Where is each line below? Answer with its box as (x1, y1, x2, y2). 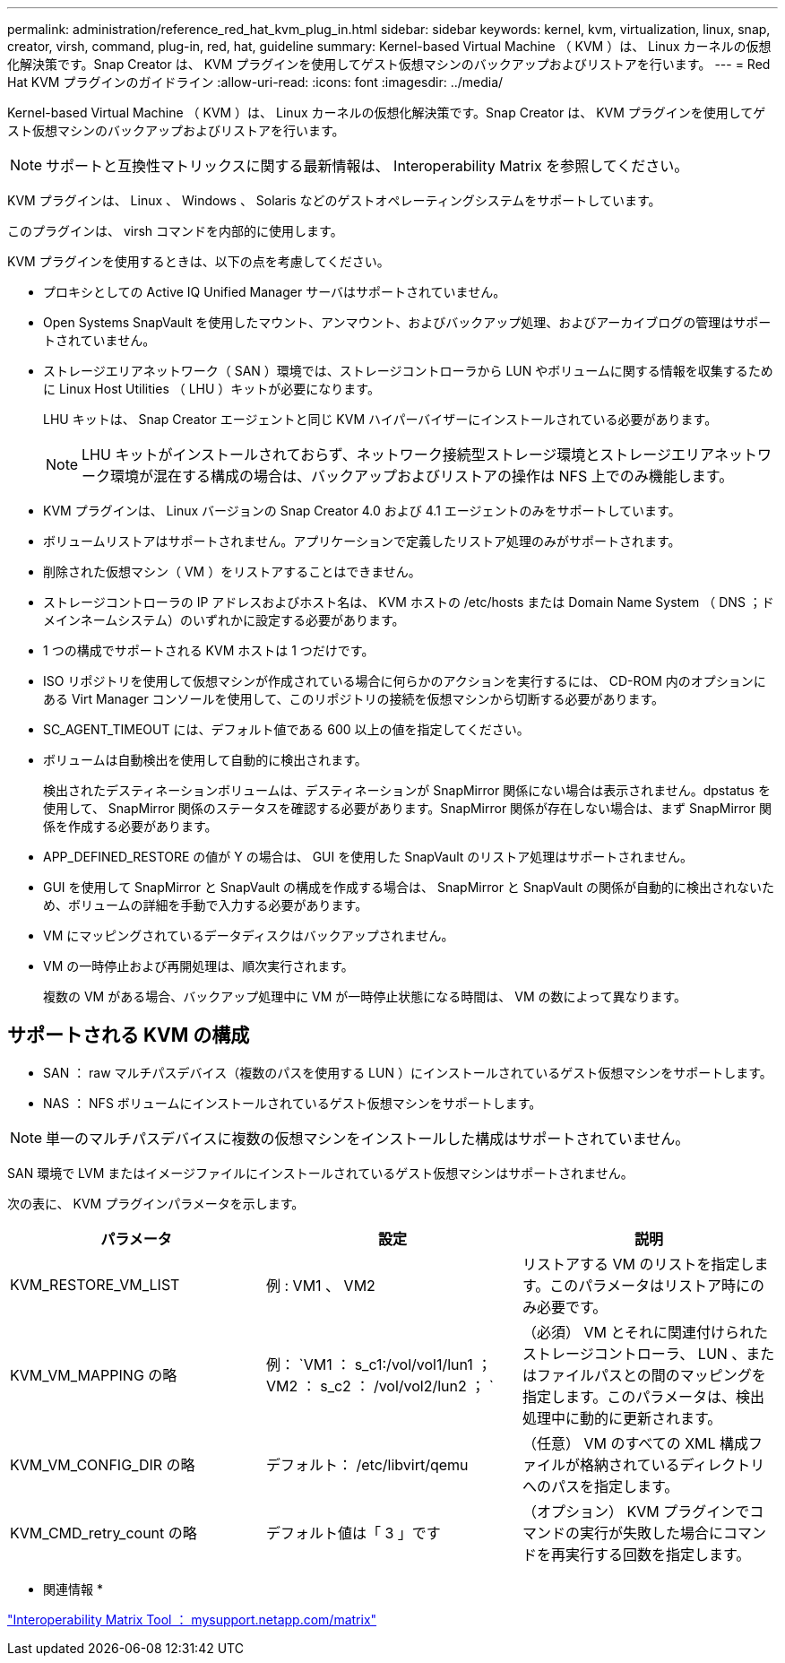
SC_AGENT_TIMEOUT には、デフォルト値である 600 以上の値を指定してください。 (43, 722, 530, 737)
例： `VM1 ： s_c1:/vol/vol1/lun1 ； (265, 1355, 492, 1373)
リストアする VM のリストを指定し (522, 1254, 755, 1273)
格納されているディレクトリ (579, 1455, 765, 1474)
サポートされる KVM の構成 (7, 1024, 250, 1047)
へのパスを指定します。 (522, 1477, 679, 1495)
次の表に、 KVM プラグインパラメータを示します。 (7, 1195, 305, 1211)
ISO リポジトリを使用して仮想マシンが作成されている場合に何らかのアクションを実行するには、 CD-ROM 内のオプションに (43, 673, 766, 689)
